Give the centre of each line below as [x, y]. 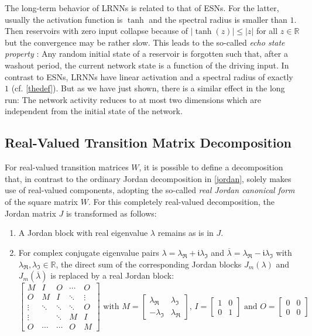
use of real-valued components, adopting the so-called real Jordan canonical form [150, 190]
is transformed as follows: [111, 213]
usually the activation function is [64, 19]
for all [267, 31]
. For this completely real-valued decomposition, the [181, 201]
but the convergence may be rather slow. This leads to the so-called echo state [145, 42]
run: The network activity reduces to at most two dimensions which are [133, 99]
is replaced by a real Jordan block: [112, 275]
